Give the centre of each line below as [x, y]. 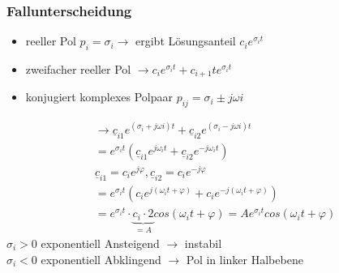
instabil [203, 243]
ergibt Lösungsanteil [186, 41]
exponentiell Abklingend [101, 259]
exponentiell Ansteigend [100, 243]
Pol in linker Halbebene [245, 259]
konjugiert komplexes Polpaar [99, 97]
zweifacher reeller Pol [78, 69]
